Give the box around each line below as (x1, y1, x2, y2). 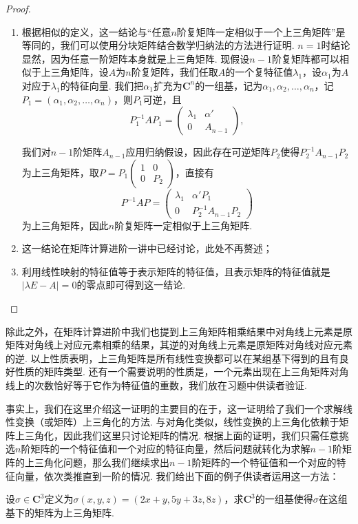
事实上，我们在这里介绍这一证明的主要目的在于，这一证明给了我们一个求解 (6, 401, 343, 415)
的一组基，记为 (195, 78, 263, 92)
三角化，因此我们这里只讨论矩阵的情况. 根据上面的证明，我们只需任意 (24, 428, 339, 442)
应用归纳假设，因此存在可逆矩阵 (125, 145, 271, 159)
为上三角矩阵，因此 (21, 218, 109, 232)
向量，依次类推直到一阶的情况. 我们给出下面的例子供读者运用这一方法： (14, 468, 339, 483)
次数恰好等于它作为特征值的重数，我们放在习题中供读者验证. (34, 377, 307, 392)
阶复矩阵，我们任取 (131, 65, 218, 79)
